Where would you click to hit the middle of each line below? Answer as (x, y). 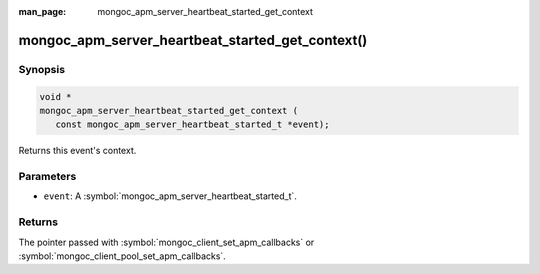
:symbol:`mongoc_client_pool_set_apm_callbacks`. (122, 256)
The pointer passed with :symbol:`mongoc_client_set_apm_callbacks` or (166, 242)
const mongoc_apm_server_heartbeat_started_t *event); (192, 124)
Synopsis (41, 69)
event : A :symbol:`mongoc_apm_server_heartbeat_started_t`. (170, 196)
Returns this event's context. (77, 151)
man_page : (42, 11)
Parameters (47, 177)
